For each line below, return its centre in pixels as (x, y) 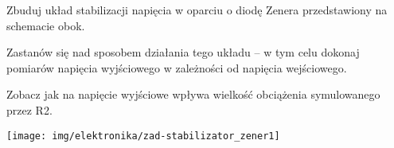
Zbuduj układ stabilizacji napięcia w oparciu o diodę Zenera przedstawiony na (197, 10)
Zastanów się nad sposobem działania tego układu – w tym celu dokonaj (183, 52)
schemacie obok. (46, 25)
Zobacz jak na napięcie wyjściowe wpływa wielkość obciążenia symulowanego (193, 94)
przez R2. (29, 109)
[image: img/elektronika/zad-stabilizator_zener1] (143, 136)
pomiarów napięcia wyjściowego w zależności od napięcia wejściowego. (177, 67)
